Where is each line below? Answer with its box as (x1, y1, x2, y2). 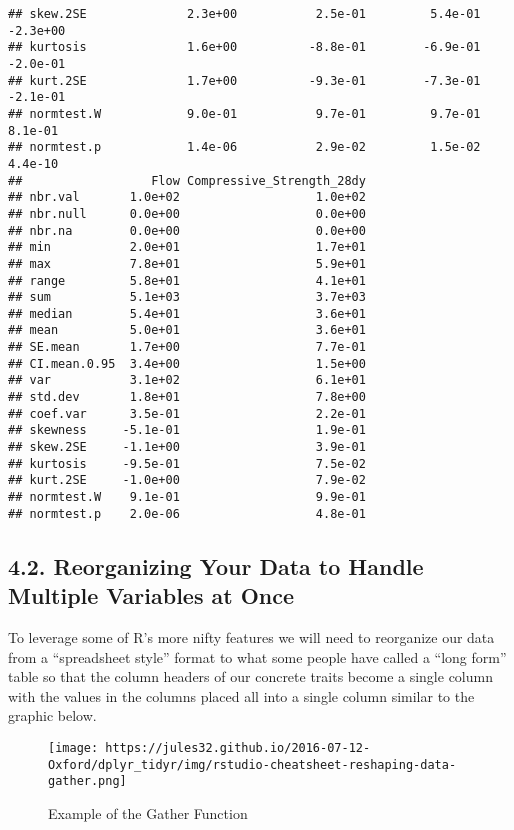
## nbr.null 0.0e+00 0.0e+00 (8, 206, 366, 221)
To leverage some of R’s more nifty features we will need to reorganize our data (8, 626, 495, 647)
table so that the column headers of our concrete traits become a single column (8, 666, 493, 687)
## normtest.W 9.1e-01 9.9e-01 (8, 490, 366, 505)
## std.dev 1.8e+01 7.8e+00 (8, 390, 366, 405)
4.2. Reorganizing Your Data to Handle (8, 550, 424, 581)
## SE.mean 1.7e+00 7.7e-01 (8, 340, 366, 355)
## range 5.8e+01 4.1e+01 (8, 273, 366, 288)
